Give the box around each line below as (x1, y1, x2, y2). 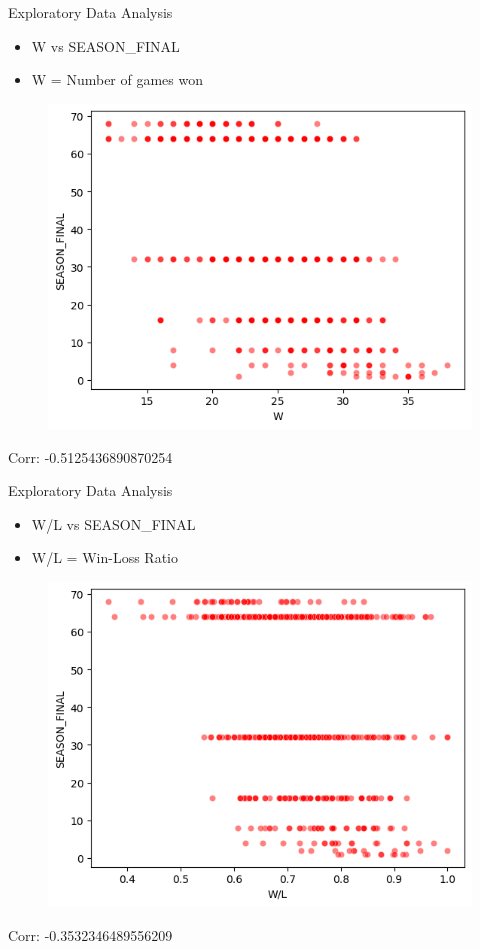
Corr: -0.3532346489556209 (8, 925, 173, 945)
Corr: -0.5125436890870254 (8, 446, 173, 467)
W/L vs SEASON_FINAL (31, 513, 196, 534)
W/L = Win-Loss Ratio (31, 547, 178, 568)
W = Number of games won (31, 69, 204, 90)
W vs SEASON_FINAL (31, 35, 180, 56)
